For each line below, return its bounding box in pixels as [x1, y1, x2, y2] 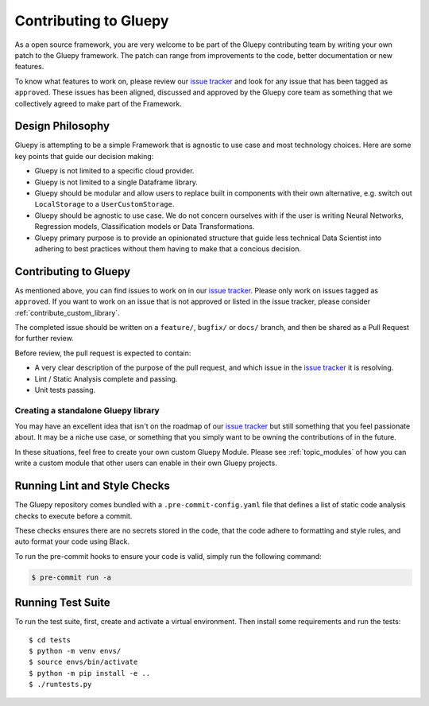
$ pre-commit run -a [31, 572, 111, 582]
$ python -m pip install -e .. [29, 669, 151, 677]
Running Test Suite [14, 596, 110, 610]
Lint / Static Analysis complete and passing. [34, 374, 178, 383]
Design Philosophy [14, 119, 110, 133]
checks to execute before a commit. [14, 511, 133, 521]
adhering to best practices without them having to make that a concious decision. [34, 243, 302, 254]
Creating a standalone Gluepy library [14, 405, 160, 416]
